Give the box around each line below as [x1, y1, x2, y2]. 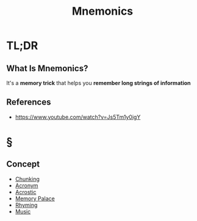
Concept [6, 159, 40, 170]
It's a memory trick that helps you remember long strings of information [6, 80, 191, 86]
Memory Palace [15, 195, 55, 202]
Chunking [15, 175, 40, 182]
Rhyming [15, 201, 38, 209]
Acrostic [15, 188, 37, 195]
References [6, 97, 51, 108]
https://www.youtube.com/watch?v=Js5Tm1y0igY [15, 113, 141, 121]
